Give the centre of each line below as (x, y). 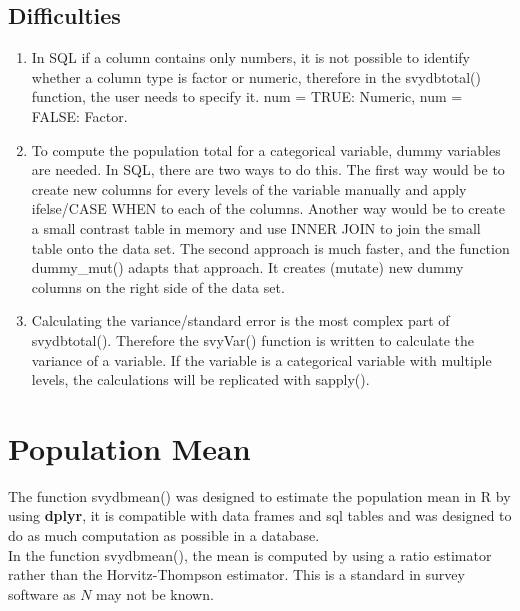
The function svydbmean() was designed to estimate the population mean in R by (259, 495)
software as (42, 593)
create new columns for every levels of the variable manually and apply (249, 188)
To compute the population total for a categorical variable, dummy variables (266, 149)
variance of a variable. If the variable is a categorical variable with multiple (261, 359)
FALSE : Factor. (79, 115)
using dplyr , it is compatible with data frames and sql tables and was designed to (260, 515)
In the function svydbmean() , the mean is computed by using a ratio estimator (250, 554)
